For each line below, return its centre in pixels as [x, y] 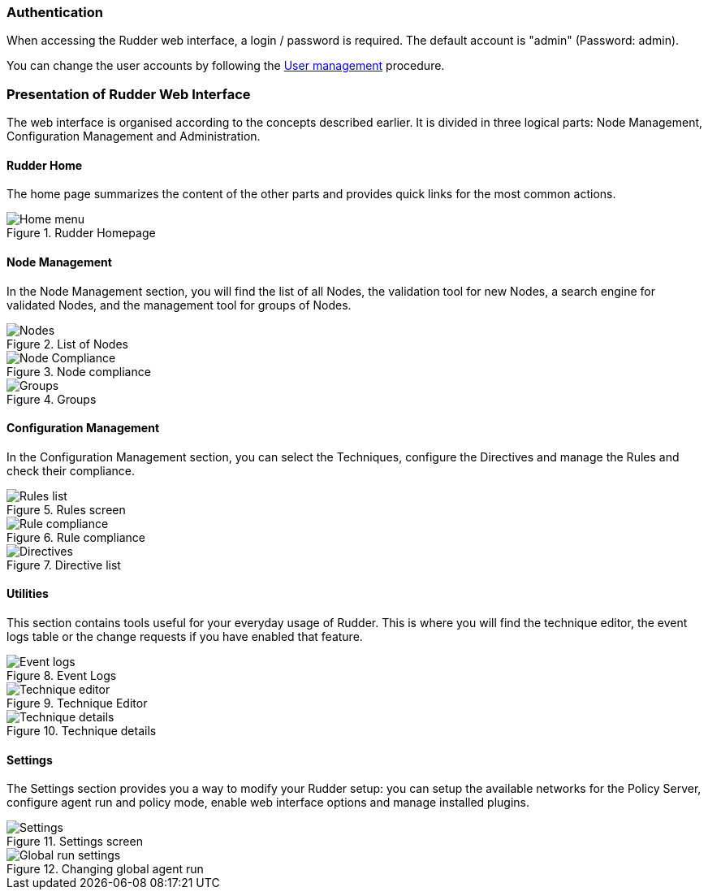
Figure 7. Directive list [64, 565]
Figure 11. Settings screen [75, 842]
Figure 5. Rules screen [66, 509]
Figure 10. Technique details [82, 731]
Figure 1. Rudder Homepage [81, 233]
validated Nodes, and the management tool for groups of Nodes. [179, 305]
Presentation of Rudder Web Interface [129, 94]
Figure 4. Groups [52, 399]
